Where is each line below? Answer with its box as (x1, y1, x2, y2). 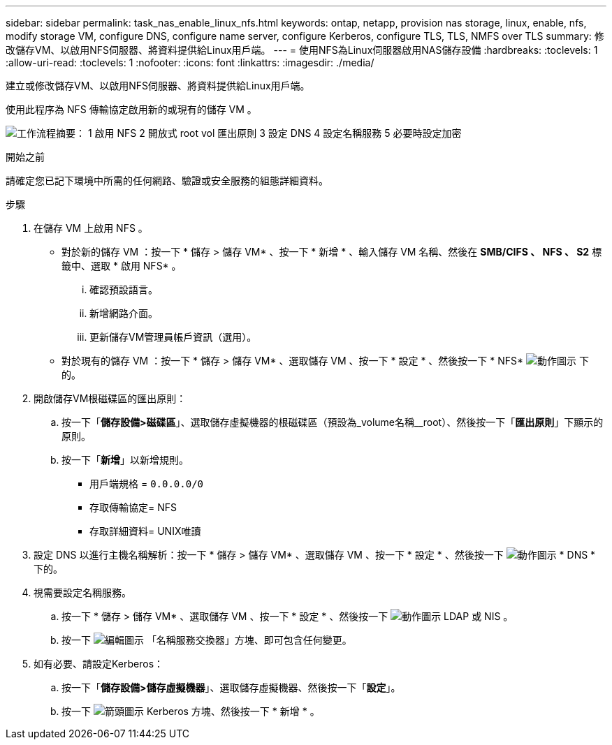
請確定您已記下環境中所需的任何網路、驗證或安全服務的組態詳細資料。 (6, 175, 328, 186)
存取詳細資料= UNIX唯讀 (89, 525, 201, 537)
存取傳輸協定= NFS (89, 501, 177, 513)
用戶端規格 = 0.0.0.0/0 (89, 478, 203, 489)
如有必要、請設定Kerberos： (34, 658, 164, 670)
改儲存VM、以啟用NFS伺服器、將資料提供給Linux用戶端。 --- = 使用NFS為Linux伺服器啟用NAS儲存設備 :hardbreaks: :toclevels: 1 (6, 44, 598, 56)
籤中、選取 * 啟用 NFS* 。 (61, 260, 182, 272)
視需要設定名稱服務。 (34, 587, 131, 598)
